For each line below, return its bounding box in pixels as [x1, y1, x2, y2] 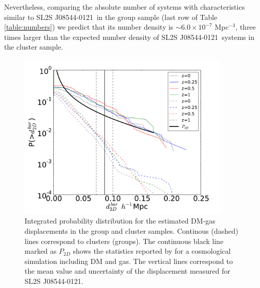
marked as [25, 246, 57, 256]
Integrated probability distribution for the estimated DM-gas [25, 215, 215, 226]
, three [235, 21, 256, 32]
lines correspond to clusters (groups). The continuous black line [25, 235, 224, 246]
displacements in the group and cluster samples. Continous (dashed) [25, 226, 239, 236]
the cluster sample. [4, 41, 63, 52]
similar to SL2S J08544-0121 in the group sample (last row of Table [4, 11, 218, 22]
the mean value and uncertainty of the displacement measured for [25, 265, 230, 276]
